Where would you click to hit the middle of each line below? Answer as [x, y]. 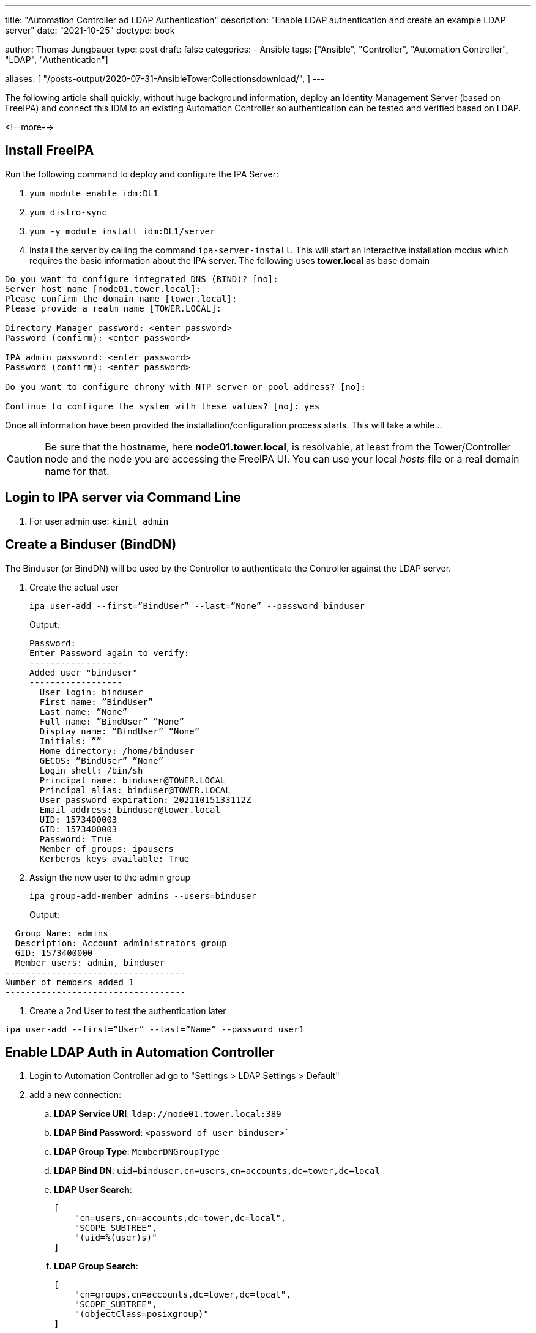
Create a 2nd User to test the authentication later [128, 1010]
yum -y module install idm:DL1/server [122, 231]
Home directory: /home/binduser [117, 751]
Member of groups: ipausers [107, 849]
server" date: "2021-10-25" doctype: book [90, 30]
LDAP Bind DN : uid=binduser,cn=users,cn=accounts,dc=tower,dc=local [217, 1171]
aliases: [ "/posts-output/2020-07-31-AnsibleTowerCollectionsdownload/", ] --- [165, 79]
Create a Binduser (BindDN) [91, 545]
